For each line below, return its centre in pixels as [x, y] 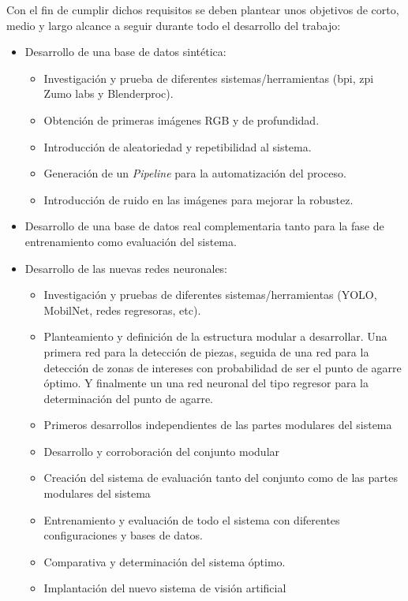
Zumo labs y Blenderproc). [109, 93]
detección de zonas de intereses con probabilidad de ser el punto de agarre [223, 367]
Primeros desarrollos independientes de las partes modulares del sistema [218, 425]
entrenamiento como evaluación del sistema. [131, 241]
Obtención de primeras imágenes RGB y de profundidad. [182, 119]
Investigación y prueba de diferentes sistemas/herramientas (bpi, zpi [209, 78]
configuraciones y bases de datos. [123, 535]
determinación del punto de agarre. [129, 398]
